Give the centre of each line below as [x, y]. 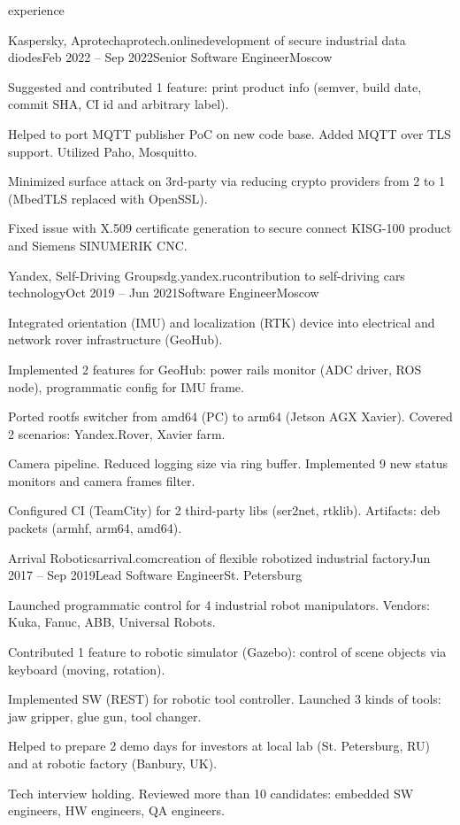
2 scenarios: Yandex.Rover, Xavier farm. [117, 433]
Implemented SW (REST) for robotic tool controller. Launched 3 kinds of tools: [225, 699]
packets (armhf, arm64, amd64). [95, 528]
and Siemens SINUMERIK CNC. [98, 245]
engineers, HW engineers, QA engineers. [116, 810]
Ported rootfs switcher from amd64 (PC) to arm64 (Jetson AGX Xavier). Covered [230, 416]
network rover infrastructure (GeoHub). [115, 339]
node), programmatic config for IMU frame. [126, 386]
